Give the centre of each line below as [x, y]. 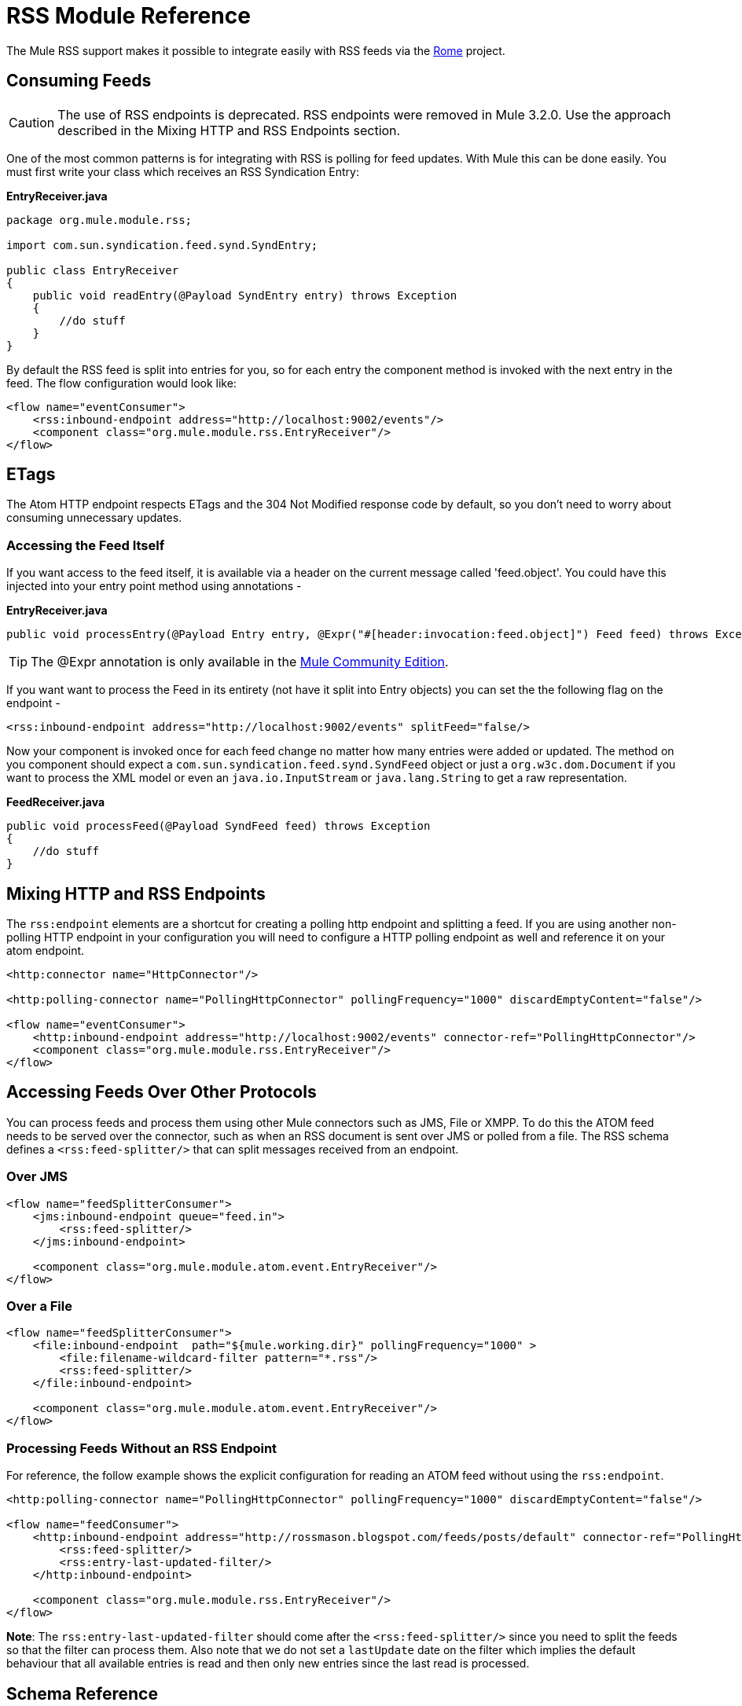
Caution [32, 122]
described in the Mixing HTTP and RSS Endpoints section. [229, 130]
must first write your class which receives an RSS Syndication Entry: [183, 171]
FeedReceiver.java [56, 802]
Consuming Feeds [79, 81]
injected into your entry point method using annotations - [154, 586]
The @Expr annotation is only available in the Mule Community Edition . [240, 662]
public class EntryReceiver [93, 270]
